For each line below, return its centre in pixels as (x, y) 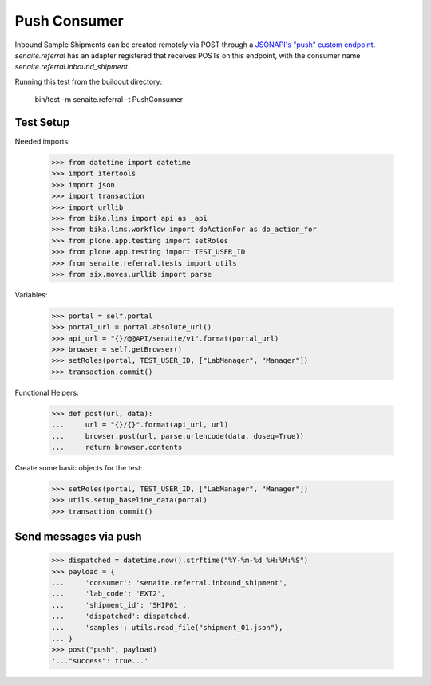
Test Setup (42, 122)
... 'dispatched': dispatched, (121, 616)
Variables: (31, 294)
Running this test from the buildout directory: (89, 81)
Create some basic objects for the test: (79, 467)
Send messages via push (79, 537)
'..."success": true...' (100, 661)
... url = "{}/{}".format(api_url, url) (140, 425)
